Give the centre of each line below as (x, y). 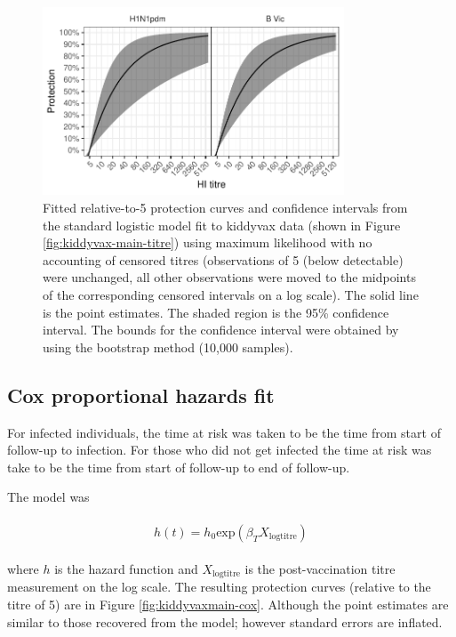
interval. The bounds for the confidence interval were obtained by (221, 330)
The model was (48, 497)
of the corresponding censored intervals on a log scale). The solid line (231, 295)
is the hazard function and (126, 569)
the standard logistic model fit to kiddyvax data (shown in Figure (222, 225)
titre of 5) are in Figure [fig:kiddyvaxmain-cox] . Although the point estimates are (228, 605)
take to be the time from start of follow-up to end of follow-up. (179, 467)
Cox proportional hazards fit (141, 395)
